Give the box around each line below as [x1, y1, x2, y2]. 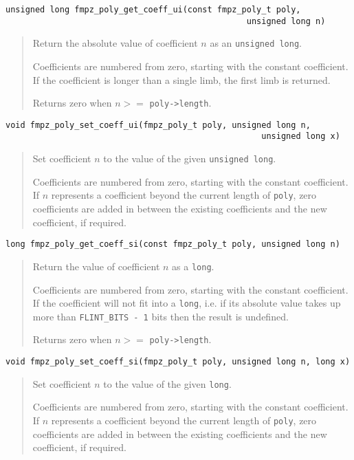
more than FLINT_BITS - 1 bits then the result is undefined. [32, 309, 289, 323]
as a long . [172, 259, 214, 273]
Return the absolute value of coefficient [32, 36, 198, 50]
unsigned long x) [261, 131, 340, 142]
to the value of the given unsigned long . [103, 151, 276, 166]
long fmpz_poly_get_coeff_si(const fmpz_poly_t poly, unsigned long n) [5, 239, 340, 250]
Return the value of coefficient [32, 259, 160, 273]
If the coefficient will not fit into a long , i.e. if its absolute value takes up [32, 296, 341, 310]
